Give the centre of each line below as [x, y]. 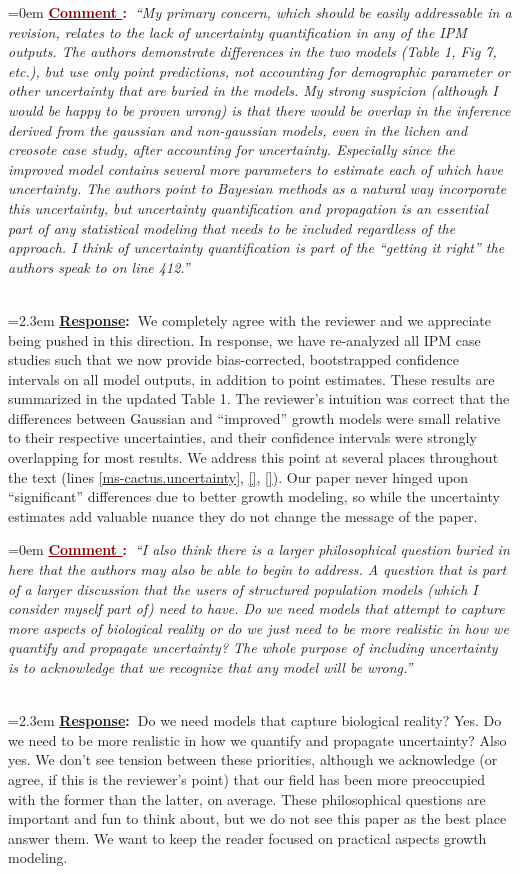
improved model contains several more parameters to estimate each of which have [256, 168]
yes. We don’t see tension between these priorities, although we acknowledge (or [253, 759]
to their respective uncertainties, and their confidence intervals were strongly [242, 437]
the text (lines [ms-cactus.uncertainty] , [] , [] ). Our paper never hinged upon [238, 476]
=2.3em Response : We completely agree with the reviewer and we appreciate [250, 319]
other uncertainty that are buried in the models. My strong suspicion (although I [253, 90]
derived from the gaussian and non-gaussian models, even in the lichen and [238, 129]
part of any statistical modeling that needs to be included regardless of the [232, 227]
